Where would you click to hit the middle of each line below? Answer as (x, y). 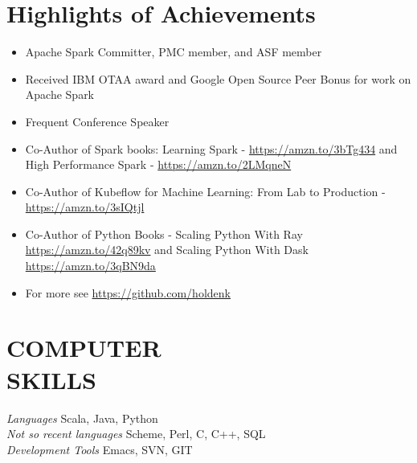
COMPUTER (84, 348)
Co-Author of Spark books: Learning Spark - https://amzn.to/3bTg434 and (211, 148)
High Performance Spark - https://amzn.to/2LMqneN (158, 164)
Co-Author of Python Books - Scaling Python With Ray (164, 234)
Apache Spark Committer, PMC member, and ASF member (174, 52)
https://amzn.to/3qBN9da (90, 266)
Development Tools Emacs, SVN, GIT (100, 449)
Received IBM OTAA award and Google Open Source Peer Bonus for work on (218, 78)
